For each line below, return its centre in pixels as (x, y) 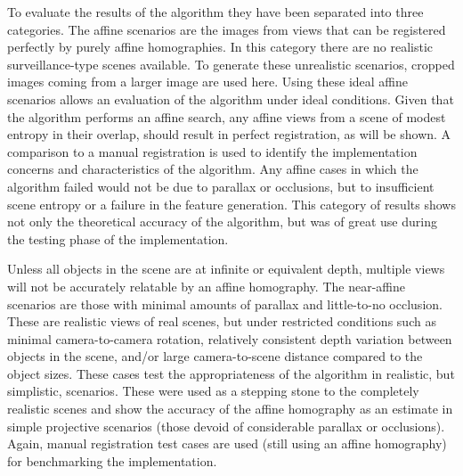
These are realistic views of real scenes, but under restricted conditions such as (222, 321)
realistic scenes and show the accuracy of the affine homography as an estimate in (230, 409)
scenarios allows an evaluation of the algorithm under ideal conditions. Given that (231, 98)
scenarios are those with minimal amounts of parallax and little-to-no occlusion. (225, 304)
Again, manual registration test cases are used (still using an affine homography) (227, 443)
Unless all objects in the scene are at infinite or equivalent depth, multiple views (226, 269)
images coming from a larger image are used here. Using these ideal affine (207, 82)
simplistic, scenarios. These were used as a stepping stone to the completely (213, 391)
